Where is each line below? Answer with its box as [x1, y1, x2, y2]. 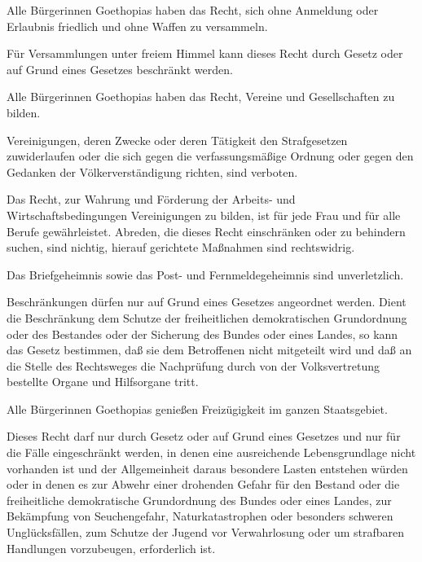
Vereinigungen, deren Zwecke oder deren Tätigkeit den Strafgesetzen [7, 131, 348, 148]
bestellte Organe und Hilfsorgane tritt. [7, 373, 199, 390]
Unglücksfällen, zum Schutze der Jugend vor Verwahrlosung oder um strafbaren [7, 524, 405, 541]
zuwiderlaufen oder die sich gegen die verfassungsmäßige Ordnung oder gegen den [7, 147, 414, 165]
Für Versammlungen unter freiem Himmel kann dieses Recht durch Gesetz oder [7, 45, 403, 62]
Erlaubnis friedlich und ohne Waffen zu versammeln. [7, 17, 268, 34]
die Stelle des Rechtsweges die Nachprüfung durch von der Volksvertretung [7, 357, 380, 374]
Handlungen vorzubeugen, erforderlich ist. [7, 539, 216, 556]
